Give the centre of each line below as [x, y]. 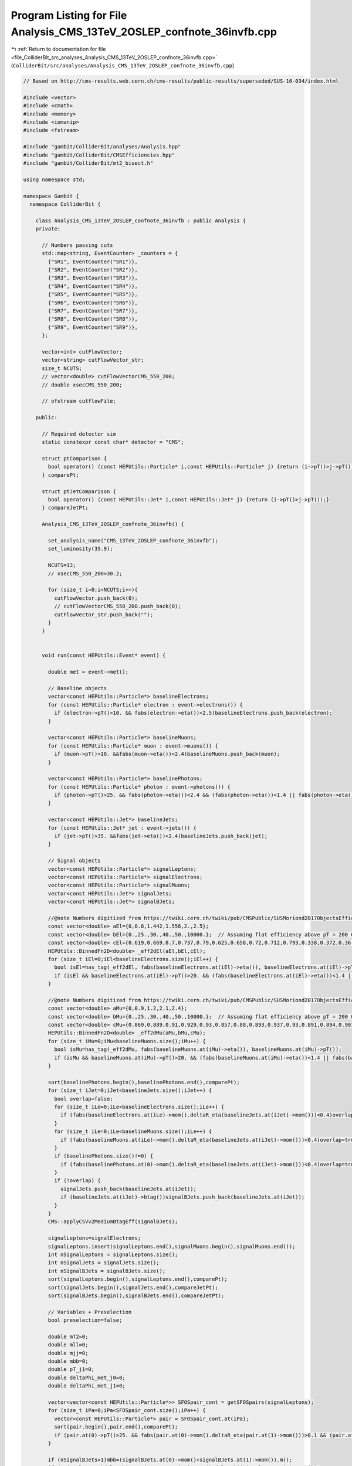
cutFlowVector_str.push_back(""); [104, 615]
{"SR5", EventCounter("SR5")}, [93, 294]
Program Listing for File [69, 15]
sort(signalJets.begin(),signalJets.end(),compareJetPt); [133, 1287]
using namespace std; [54, 179]
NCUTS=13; [62, 565]
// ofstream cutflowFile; [79, 401]
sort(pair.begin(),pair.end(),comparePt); [116, 1427]
